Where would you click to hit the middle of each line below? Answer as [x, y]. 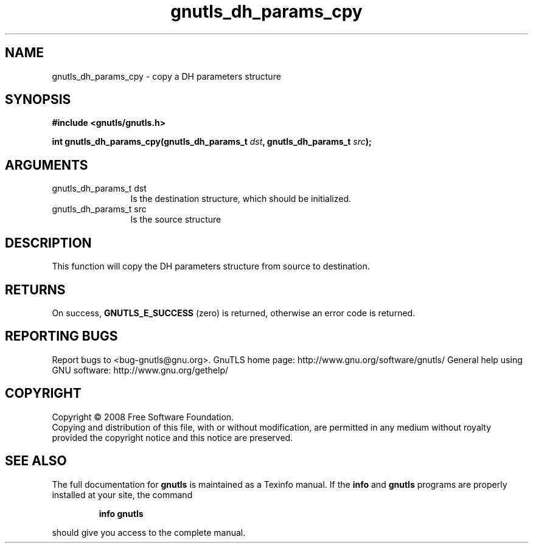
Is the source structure [176, 220]
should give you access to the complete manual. [149, 532]
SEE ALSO [36, 461]
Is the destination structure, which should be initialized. [241, 199]
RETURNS [35, 290]
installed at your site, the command [122, 494]
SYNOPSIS [38, 100]
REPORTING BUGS [61, 336]
